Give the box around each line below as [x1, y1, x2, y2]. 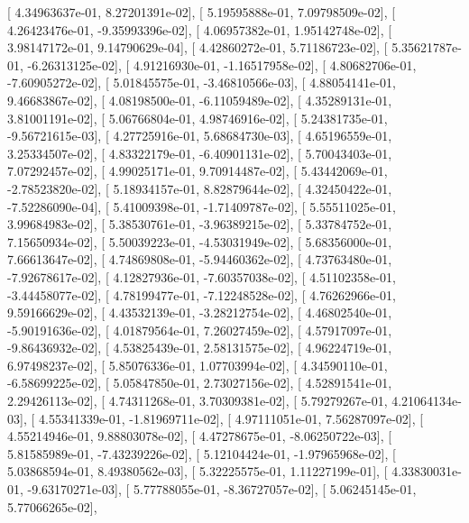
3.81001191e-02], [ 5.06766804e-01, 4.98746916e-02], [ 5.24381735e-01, [7, 108, 388, 127]
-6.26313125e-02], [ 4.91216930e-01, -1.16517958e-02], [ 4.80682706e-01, [27, 55, 417, 74]
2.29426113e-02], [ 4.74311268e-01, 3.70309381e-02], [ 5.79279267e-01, [7, 391, 388, 410]
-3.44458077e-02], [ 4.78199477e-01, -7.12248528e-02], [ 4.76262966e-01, [7, 285, 396, 304]
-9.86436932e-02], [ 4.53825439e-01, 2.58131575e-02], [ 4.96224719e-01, [7, 338, 392, 357]
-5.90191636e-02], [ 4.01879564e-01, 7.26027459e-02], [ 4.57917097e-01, [7, 320, 392, 339]
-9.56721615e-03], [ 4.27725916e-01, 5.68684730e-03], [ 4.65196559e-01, [7, 126, 392, 145]
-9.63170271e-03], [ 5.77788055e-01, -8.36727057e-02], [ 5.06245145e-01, [27, 480, 417, 499]
